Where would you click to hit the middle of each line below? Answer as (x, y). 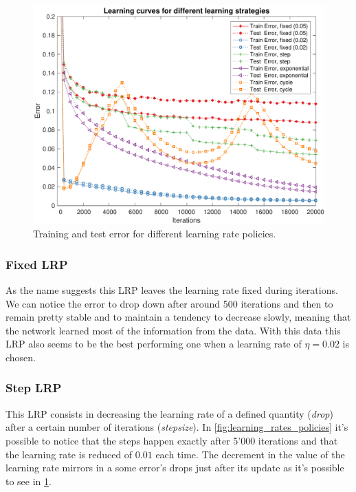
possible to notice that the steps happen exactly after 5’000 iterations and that (172, 440)
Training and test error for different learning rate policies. (155, 234)
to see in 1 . (29, 481)
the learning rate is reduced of (69, 454)
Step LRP (34, 388)
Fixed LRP (37, 264)
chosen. (21, 357)
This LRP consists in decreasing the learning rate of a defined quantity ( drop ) (169, 413)
